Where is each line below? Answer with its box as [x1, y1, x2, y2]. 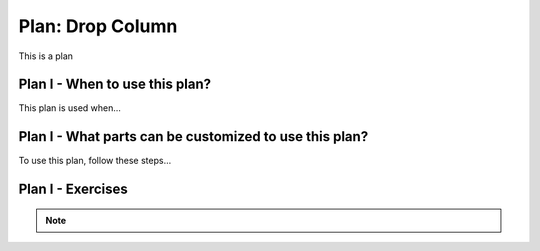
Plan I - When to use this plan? [18, 76, 212, 93]
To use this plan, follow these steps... [18, 155, 172, 167]
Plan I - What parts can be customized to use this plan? [18, 128, 369, 145]
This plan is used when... [18, 102, 122, 114]
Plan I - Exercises [18, 181, 129, 198]
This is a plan [18, 50, 74, 62]
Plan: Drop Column [18, 15, 178, 37]
